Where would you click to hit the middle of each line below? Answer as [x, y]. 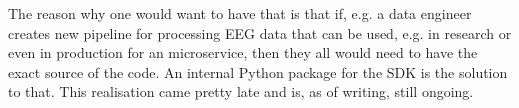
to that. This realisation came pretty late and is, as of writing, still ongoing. [241, 91]
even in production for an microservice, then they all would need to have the [243, 52]
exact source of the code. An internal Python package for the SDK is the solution [258, 71]
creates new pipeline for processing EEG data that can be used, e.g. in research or [260, 32]
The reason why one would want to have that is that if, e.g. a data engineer [240, 13]
